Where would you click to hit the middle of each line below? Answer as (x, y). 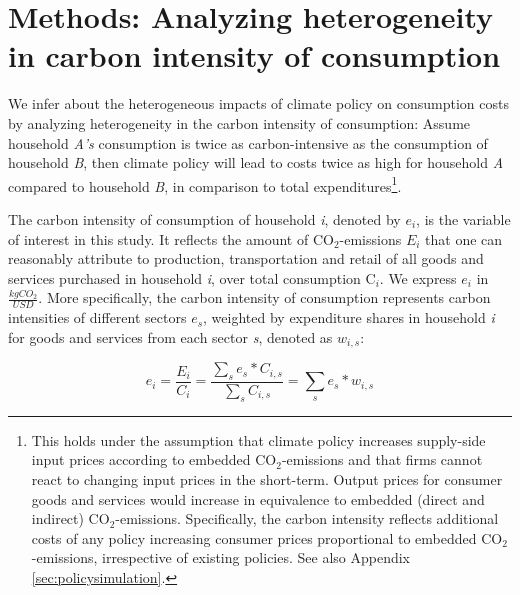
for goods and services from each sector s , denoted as (170, 336)
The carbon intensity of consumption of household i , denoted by (204, 218)
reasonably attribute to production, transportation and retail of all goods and (246, 258)
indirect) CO (70, 518)
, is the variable (463, 218)
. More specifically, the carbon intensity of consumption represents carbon (264, 297)
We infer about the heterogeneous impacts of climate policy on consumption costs (258, 103)
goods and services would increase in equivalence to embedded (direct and (258, 498)
